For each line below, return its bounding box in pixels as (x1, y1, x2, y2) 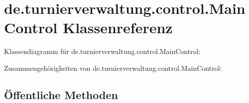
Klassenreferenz (62, 17, 173, 38)
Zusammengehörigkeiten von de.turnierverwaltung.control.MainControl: (4, 62, 222, 73)
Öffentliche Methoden (4, 87, 118, 102)
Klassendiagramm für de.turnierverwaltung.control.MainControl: (4, 46, 201, 56)
